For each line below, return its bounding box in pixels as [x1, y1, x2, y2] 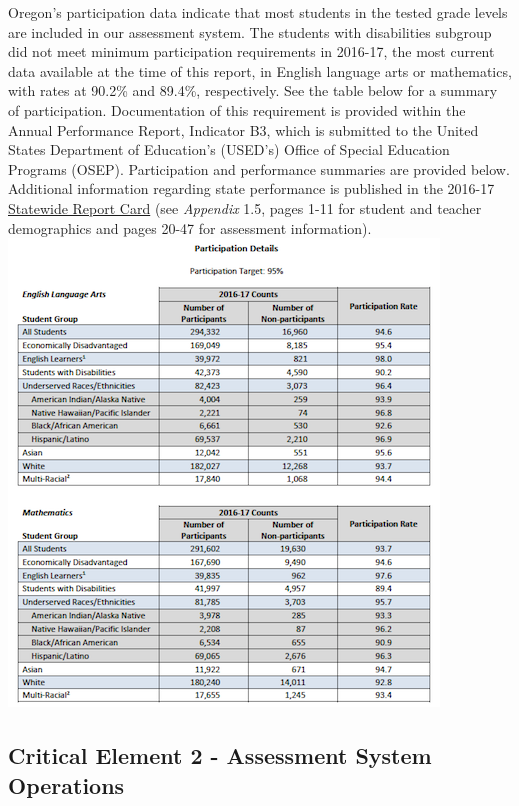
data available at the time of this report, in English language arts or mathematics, [8, 60, 512, 81]
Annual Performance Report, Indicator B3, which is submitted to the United [8, 119, 479, 140]
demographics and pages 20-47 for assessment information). [8, 217, 372, 238]
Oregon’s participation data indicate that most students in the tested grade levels [8, 2, 508, 22]
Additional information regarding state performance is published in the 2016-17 [8, 178, 495, 199]
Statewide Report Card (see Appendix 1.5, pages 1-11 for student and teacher [8, 197, 482, 218]
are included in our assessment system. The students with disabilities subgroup [8, 21, 492, 42]
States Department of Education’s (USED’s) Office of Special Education [8, 139, 450, 160]
